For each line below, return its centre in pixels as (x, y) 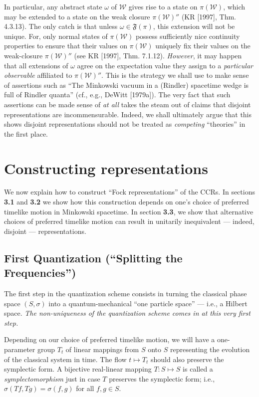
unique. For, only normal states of (56, 36)
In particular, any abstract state (53, 6)
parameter (20, 349)
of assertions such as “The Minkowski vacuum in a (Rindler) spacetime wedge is (127, 85)
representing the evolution (210, 349)
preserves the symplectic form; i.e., (162, 378)
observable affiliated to (38, 75)
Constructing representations (106, 168)
